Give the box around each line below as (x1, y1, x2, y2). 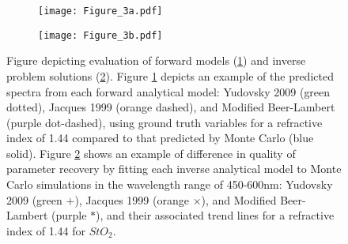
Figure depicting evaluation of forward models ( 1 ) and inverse (6, 52, 306, 69)
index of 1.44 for (6, 222, 86, 238)
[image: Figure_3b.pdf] (38, 29, 163, 41)
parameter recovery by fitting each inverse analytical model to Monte (6, 160, 342, 177)
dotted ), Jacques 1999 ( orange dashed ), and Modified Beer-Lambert (6, 99, 335, 115)
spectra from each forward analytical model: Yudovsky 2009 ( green (6, 83, 331, 99)
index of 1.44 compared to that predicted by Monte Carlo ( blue (6, 130, 314, 146)
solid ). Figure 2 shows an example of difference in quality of (6, 145, 296, 161)
